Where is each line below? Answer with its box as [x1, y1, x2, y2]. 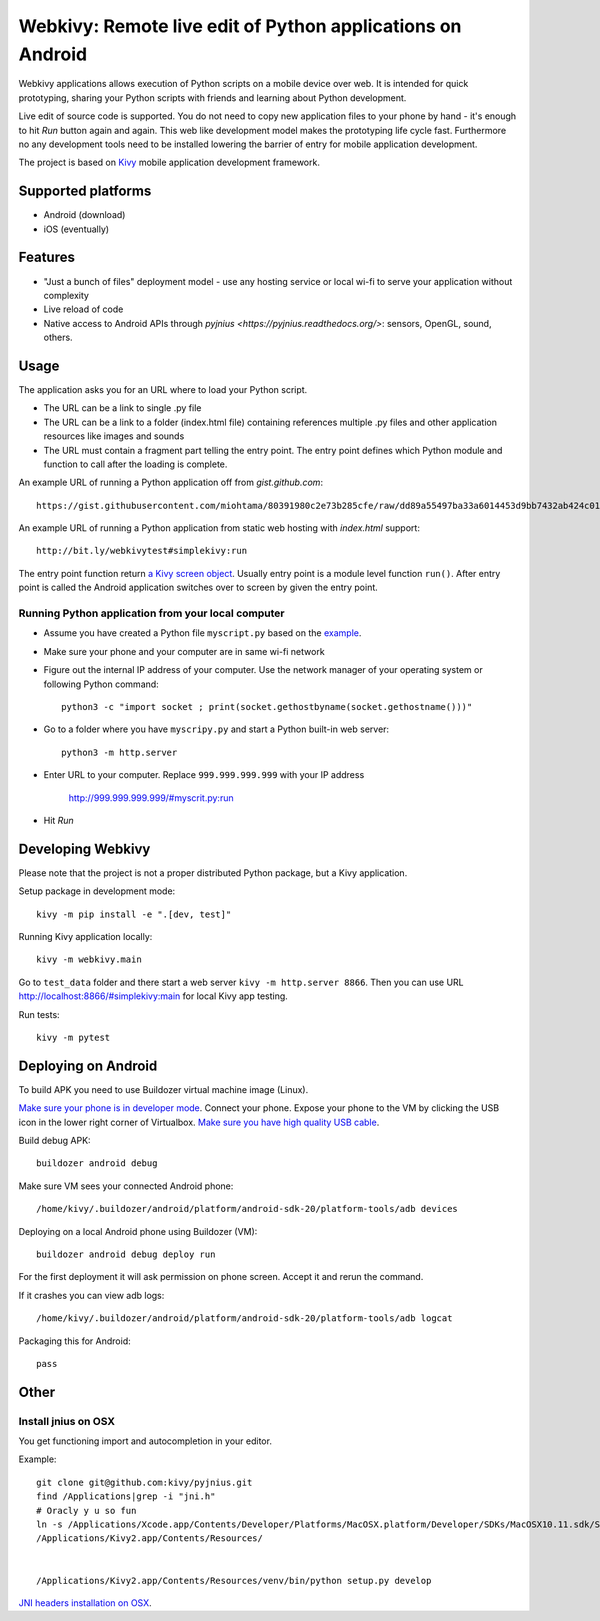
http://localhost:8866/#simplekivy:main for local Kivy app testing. [18, 990, 289, 1002]
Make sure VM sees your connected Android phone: [18, 1180, 234, 1192]
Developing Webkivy [18, 840, 151, 857]
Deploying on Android [18, 1057, 158, 1074]
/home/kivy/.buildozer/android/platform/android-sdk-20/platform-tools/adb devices [36, 1203, 459, 1215]
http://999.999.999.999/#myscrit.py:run [68, 791, 234, 804]
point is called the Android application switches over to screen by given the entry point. [18, 581, 379, 594]
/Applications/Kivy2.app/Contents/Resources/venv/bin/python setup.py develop [36, 1575, 432, 1586]
